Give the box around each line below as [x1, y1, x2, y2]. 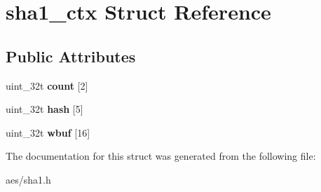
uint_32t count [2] [6, 78, 88, 92]
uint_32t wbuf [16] [6, 125, 90, 139]
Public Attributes [6, 45, 136, 67]
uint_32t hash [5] [6, 102, 83, 116]
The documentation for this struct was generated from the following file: [6, 149, 316, 163]
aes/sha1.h [6, 172, 51, 186]
